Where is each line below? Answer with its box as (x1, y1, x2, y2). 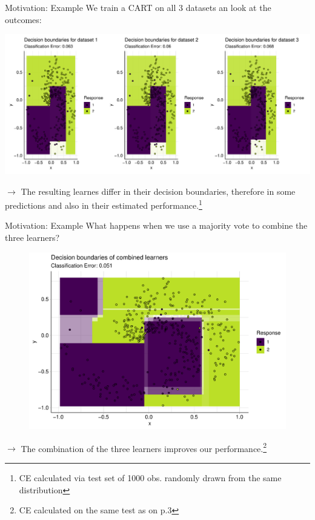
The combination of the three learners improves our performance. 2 (21, 440, 267, 454)
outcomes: (5, 13, 42, 25)
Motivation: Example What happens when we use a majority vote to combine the (5, 219, 308, 232)
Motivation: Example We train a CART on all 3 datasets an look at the (5, 1, 271, 13)
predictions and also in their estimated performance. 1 (5, 197, 202, 211)
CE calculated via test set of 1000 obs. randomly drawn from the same (19, 471, 282, 484)
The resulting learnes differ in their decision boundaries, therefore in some (21, 184, 296, 197)
